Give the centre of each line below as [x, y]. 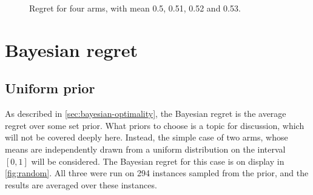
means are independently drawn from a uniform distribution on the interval [145, 149]
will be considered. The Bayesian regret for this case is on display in [158, 161]
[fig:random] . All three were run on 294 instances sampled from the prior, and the [157, 173]
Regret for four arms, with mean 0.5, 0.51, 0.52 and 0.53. [135, 8]
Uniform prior [50, 88]
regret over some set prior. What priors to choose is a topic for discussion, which [155, 125]
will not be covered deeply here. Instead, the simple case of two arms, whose [146, 137]
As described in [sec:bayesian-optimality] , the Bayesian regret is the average [146, 114]
